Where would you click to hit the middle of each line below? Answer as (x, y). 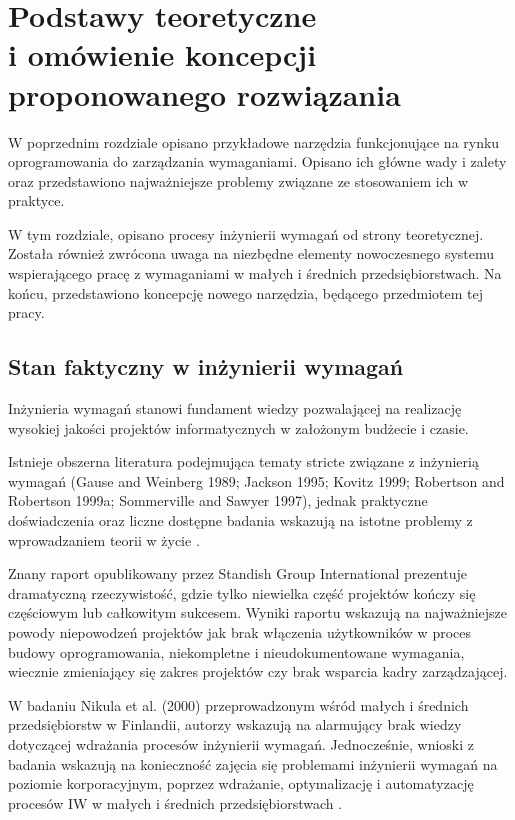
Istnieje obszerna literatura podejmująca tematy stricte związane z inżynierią (243, 461)
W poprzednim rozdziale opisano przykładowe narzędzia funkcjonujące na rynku (254, 141)
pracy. (26, 312)
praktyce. (36, 200)
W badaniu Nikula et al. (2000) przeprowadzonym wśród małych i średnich (238, 704)
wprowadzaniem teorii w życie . (104, 539)
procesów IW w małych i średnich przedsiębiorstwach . (175, 802)
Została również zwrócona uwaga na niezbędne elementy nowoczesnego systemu (251, 253)
